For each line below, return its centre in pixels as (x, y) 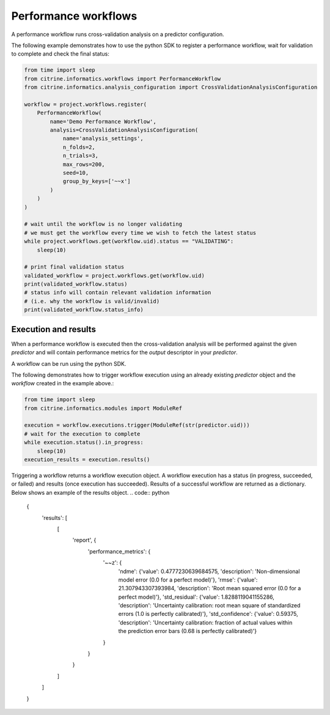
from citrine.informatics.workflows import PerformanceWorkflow (123, 79)
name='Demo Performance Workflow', (103, 121)
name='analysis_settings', (103, 139)
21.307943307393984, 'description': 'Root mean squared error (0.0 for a (210, 588)
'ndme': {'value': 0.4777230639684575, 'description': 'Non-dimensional (209, 571)
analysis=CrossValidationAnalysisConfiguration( (124, 130)
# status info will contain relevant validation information (118, 293)
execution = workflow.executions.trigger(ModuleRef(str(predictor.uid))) (137, 425)
